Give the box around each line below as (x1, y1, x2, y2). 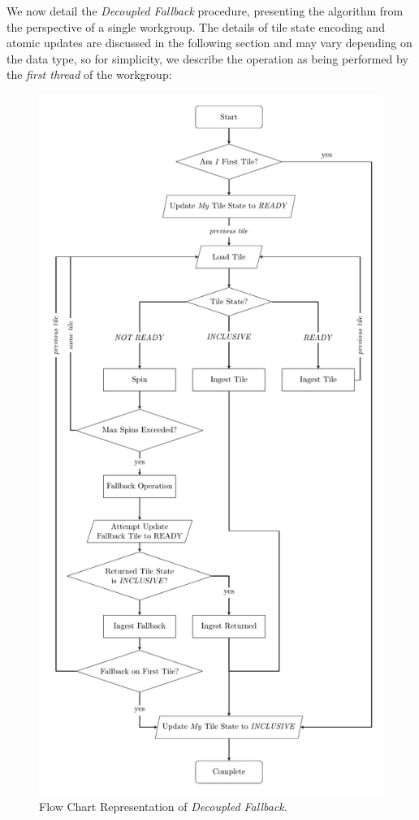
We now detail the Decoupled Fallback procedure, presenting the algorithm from (6, 2, 404, 19)
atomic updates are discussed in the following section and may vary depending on (6, 34, 413, 51)
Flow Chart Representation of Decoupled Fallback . (39, 798, 287, 815)
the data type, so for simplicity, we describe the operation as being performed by (6, 50, 408, 67)
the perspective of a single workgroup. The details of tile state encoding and (6, 18, 385, 35)
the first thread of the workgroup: (6, 66, 172, 83)
